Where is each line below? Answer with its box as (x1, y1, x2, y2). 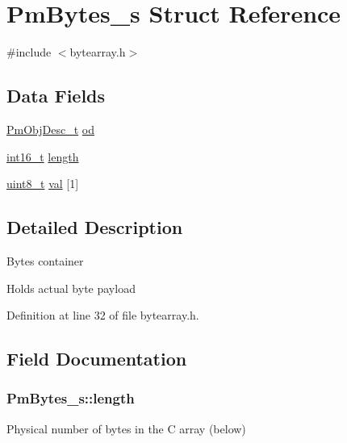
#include (6, 44, 52, 61)
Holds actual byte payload (6, 279, 136, 296)
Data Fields (6, 83, 106, 108)
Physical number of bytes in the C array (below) (6, 420, 246, 437)
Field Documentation (6, 346, 187, 371)
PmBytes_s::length (6, 388, 135, 408)
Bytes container (6, 252, 84, 269)
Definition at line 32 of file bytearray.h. (6, 307, 199, 324)
